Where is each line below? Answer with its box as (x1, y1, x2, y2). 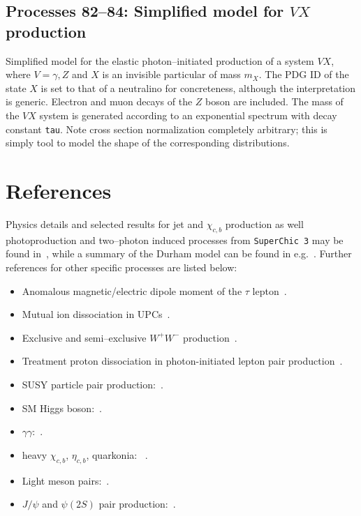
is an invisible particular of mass (102, 67, 241, 82)
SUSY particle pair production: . (22, 377, 163, 391)
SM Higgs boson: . (22, 400, 102, 415)
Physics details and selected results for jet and (6, 216, 204, 231)
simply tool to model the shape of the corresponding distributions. (6, 135, 290, 150)
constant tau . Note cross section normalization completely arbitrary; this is (6, 121, 327, 136)
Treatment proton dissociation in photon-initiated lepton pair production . (22, 354, 343, 368)
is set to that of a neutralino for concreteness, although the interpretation (40, 80, 356, 95)
